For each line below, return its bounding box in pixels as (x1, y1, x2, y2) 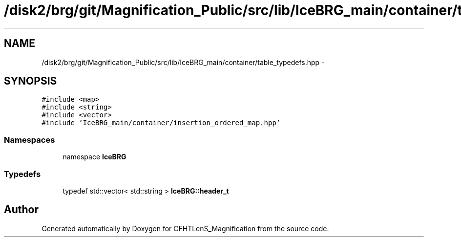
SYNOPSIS (4, 75, 57, 88)
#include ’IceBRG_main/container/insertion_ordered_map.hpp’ (42, 119, 281, 127)
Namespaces (4, 134, 55, 145)
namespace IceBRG (63, 153, 126, 161)
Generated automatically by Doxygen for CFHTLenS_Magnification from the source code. (42, 224, 329, 233)
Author (4, 203, 39, 216)
